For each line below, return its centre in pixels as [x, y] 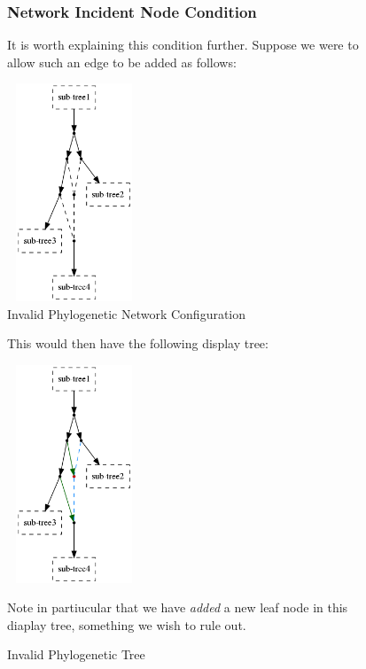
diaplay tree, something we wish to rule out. [127, 624]
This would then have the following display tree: [138, 343]
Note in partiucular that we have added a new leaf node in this [178, 607]
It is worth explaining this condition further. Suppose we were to [183, 45]
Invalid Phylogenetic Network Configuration [127, 313]
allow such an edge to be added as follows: [122, 62]
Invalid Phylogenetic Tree [76, 654]
